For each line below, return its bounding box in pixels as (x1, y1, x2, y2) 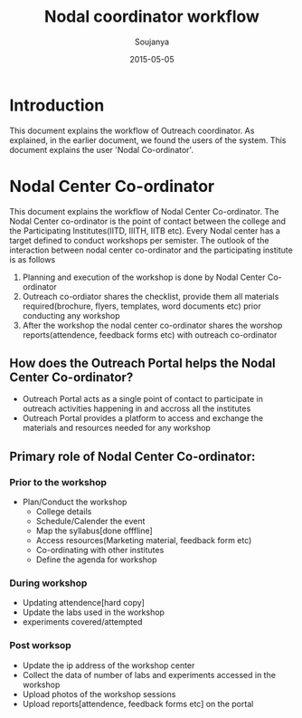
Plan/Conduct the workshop (22, 496, 127, 508)
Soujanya (134, 36, 170, 47)
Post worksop (9, 639, 72, 652)
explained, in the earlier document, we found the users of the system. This (9, 134, 287, 146)
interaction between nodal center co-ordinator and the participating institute (9, 244, 294, 255)
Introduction (9, 95, 105, 115)
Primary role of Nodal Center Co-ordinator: (9, 448, 256, 464)
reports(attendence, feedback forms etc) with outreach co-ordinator (22, 329, 278, 340)
